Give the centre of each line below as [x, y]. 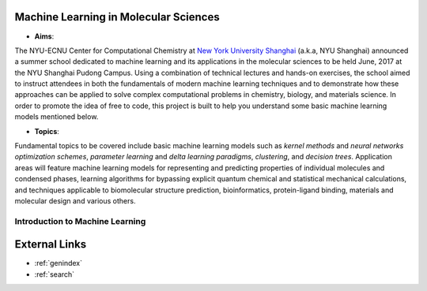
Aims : [44, 36]
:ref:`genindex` [59, 263]
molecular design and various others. [75, 200]
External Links [51, 244]
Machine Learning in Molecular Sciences [117, 17]
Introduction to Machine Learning [80, 221]
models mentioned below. [57, 117]
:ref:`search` [55, 274]
